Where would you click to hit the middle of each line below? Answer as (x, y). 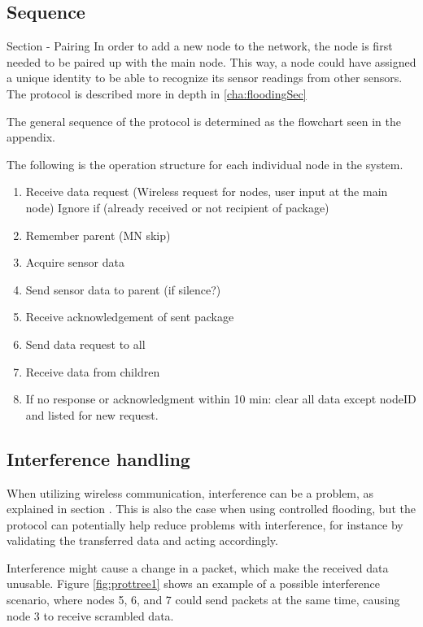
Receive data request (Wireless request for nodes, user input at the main (207, 192)
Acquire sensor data (75, 262)
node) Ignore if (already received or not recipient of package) (177, 207)
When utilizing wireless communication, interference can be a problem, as (190, 492)
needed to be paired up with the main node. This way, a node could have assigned (211, 61)
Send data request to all (85, 344)
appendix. (31, 137)
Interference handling (98, 458)
